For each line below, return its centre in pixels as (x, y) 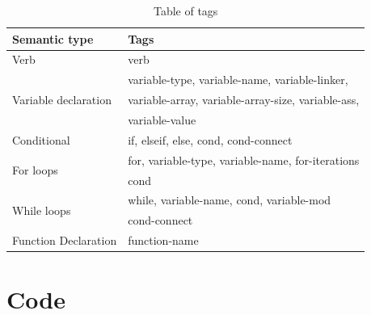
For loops (35, 170)
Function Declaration (65, 240)
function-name (163, 240)
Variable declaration (62, 100)
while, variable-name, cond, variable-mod (230, 200)
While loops (42, 210)
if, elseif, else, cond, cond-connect (210, 139)
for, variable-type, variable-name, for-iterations (244, 160)
